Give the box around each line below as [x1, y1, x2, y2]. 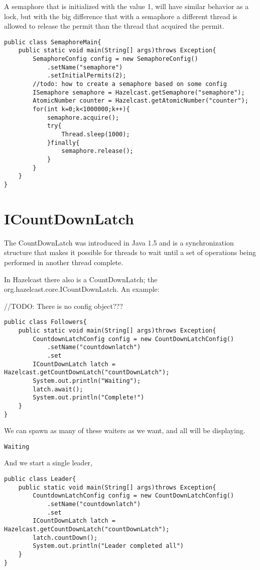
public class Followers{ [4, 318, 87, 326]
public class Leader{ [4, 475, 76, 482]
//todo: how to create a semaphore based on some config [33, 80, 227, 88]
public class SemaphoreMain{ [4, 38, 101, 46]
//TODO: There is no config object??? [4, 300, 123, 311]
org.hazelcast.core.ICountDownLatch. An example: [4, 284, 160, 294]
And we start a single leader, [4, 457, 92, 468]
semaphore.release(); [61, 147, 134, 155]
